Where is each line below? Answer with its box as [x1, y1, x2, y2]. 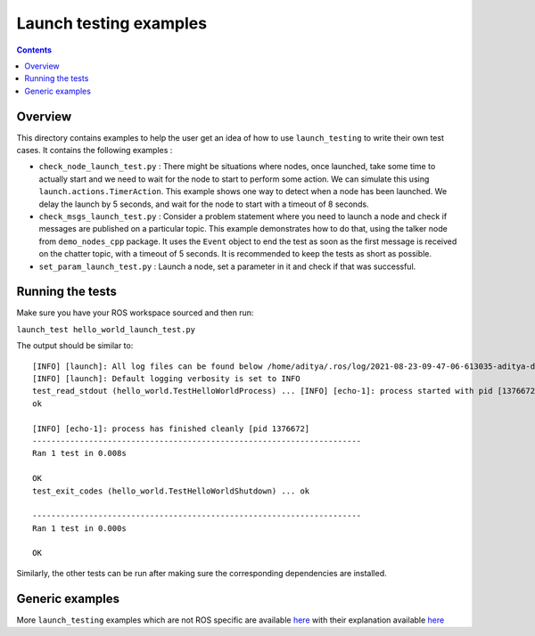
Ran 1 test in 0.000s [32, 523, 127, 534]
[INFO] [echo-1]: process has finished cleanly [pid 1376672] [32, 423, 310, 434]
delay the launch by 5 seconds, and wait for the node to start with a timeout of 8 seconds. [38, 199, 369, 209]
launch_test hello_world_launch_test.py [16, 324, 196, 334]
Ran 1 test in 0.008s [32, 448, 127, 459]
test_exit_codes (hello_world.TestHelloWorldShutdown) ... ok [32, 485, 310, 496]
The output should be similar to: [16, 340, 134, 351]
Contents [16, 45, 53, 55]
